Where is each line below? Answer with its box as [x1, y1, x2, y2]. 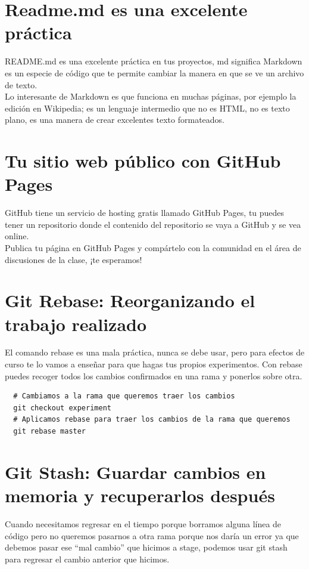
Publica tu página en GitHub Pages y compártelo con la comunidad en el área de [5, 241, 301, 253]
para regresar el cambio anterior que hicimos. [5, 552, 170, 565]
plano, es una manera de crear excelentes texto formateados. [5, 113, 225, 126]
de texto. [5, 78, 38, 91]
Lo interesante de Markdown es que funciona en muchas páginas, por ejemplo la [5, 90, 296, 103]
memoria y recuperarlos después [5, 483, 275, 507]
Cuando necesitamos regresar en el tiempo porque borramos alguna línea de [5, 517, 282, 530]
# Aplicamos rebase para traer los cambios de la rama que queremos [13, 415, 291, 424]
